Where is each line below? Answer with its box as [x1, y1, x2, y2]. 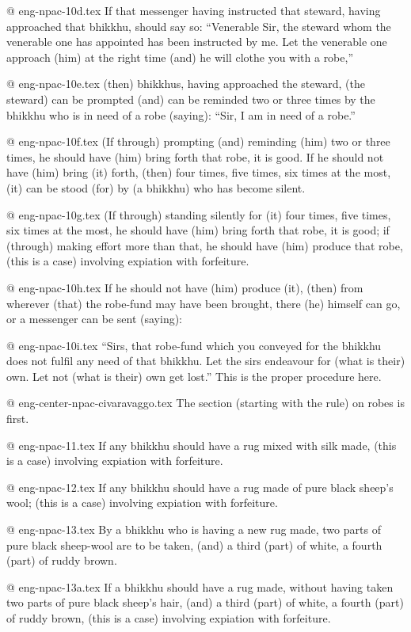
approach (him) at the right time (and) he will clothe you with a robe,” [6, 48, 354, 65]
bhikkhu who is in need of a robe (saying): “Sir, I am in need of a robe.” [6, 106, 356, 123]
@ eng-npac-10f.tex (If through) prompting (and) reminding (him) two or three [6, 133, 390, 150]
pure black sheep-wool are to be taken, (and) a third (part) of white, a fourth [6, 536, 382, 553]
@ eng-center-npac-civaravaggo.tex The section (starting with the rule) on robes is [6, 394, 405, 411]
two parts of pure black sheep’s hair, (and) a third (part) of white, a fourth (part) [6, 594, 404, 611]
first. [6, 410, 29, 427]
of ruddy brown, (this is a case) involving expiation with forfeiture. [6, 610, 331, 626]
